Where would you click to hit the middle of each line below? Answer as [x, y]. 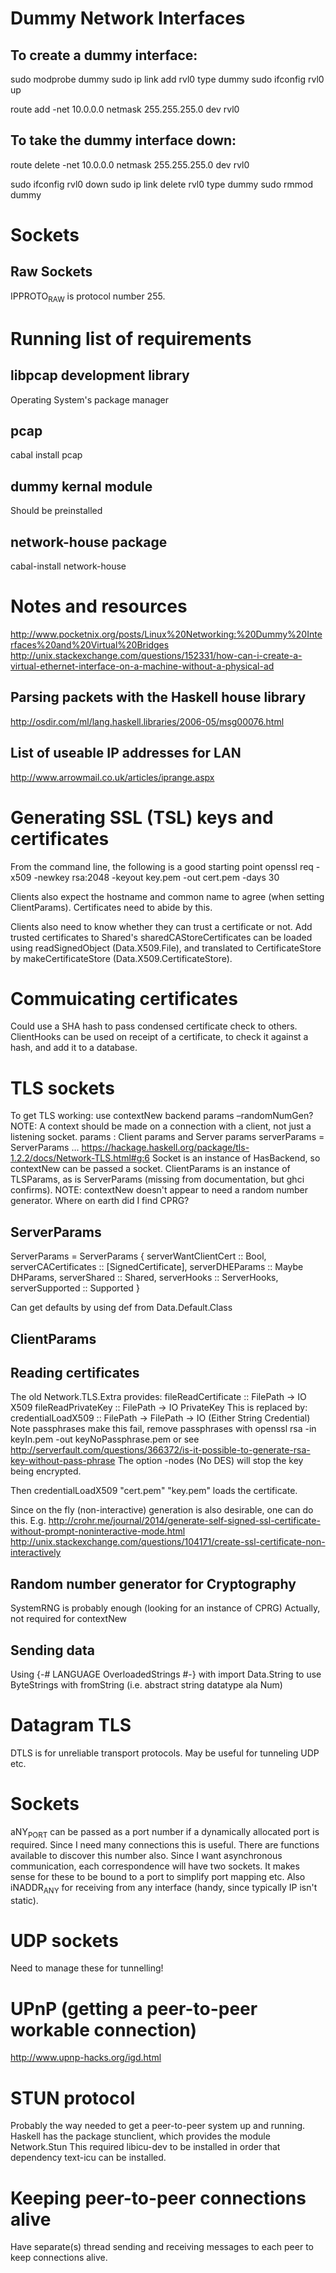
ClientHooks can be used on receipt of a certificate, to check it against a [159, 1037]
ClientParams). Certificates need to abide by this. [111, 907]
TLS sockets [62, 1088]
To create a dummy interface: [104, 55]
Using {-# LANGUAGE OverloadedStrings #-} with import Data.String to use [166, 1674]
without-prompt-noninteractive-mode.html [98, 1531]
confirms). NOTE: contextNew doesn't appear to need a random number [159, 1190]
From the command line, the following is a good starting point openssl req [162, 866]
